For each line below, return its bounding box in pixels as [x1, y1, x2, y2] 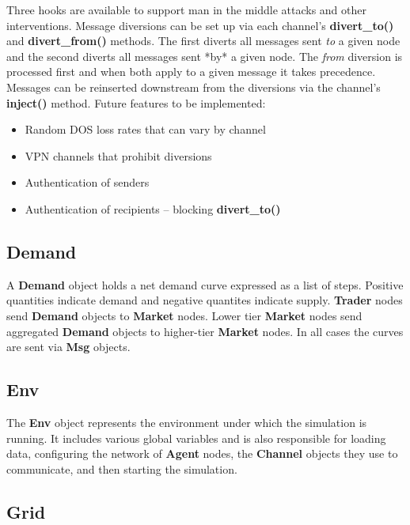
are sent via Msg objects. [6, 338, 131, 355]
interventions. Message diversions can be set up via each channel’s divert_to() [6, 17, 394, 33]
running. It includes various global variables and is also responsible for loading [6, 429, 386, 446]
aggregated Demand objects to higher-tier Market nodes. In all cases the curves [6, 323, 404, 339]
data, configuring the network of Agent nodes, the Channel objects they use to [6, 445, 398, 462]
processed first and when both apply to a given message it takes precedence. [6, 63, 376, 80]
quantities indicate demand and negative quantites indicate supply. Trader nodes [6, 292, 403, 308]
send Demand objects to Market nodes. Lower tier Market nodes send [6, 307, 363, 323]
